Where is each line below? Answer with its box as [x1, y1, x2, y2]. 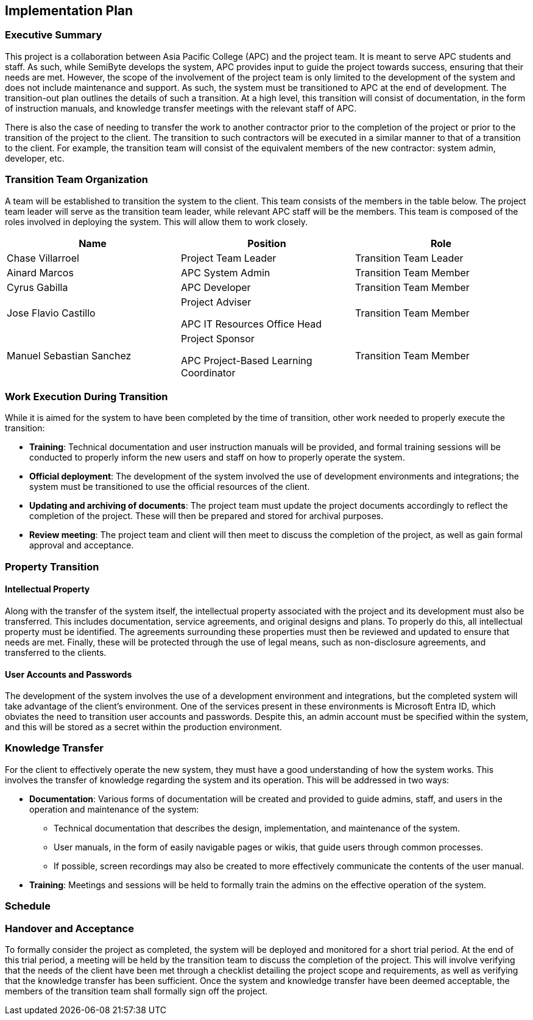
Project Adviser [180, 295, 252, 308]
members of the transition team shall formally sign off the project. [5, 985, 268, 996]
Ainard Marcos [7, 266, 74, 279]
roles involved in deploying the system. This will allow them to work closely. [5, 216, 308, 227]
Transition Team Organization [5, 173, 148, 186]
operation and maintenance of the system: [29, 803, 199, 814]
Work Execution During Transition [5, 390, 168, 403]
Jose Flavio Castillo [7, 306, 96, 319]
